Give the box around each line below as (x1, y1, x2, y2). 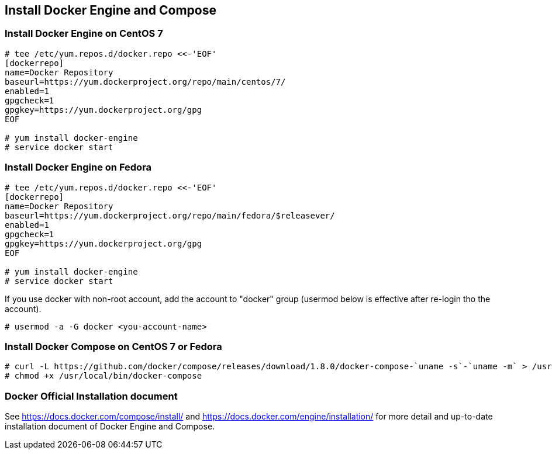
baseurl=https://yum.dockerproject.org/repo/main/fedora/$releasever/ (5, 210, 335, 220)
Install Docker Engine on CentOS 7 (5, 27, 163, 40)
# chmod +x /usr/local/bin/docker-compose (5, 371, 202, 381)
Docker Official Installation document (5, 390, 178, 402)
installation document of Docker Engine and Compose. (5, 421, 215, 432)
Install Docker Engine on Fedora (5, 161, 152, 174)
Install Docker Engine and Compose (5, 3, 217, 18)
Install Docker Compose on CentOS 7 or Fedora (5, 340, 222, 352)
